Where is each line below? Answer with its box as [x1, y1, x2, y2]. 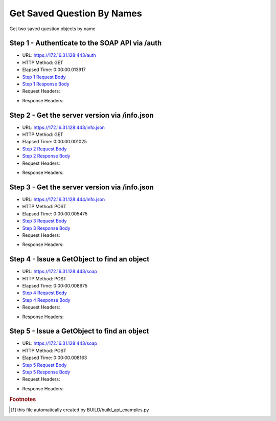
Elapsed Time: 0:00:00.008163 [22, 354, 87, 361]
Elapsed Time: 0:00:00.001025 [22, 139, 87, 145]
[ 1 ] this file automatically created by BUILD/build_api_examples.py [11, 407, 149, 413]
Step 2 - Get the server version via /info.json [9, 110, 154, 120]
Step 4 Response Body [22, 297, 71, 303]
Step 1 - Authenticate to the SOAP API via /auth [9, 39, 162, 48]
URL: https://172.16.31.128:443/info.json [22, 124, 105, 130]
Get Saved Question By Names [9, 8, 143, 19]
